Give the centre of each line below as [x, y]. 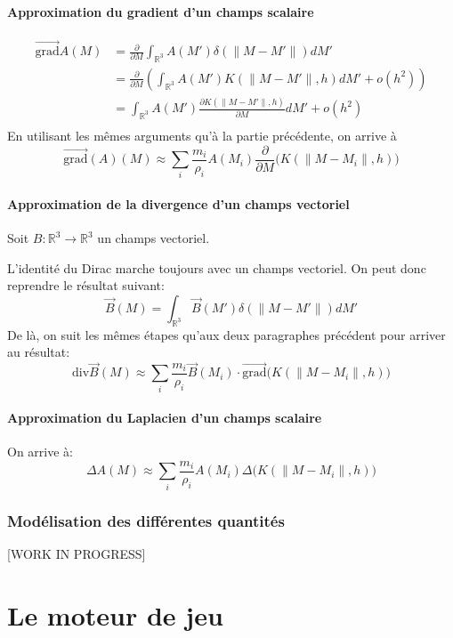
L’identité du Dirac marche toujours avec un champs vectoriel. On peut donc [217, 267]
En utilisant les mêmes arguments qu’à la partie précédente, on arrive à [202, 136]
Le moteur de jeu [115, 614]
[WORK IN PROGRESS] [77, 553]
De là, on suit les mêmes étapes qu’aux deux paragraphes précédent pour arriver [226, 334]
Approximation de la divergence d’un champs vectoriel [178, 204]
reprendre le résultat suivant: [86, 285]
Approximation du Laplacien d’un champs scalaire [165, 418]
